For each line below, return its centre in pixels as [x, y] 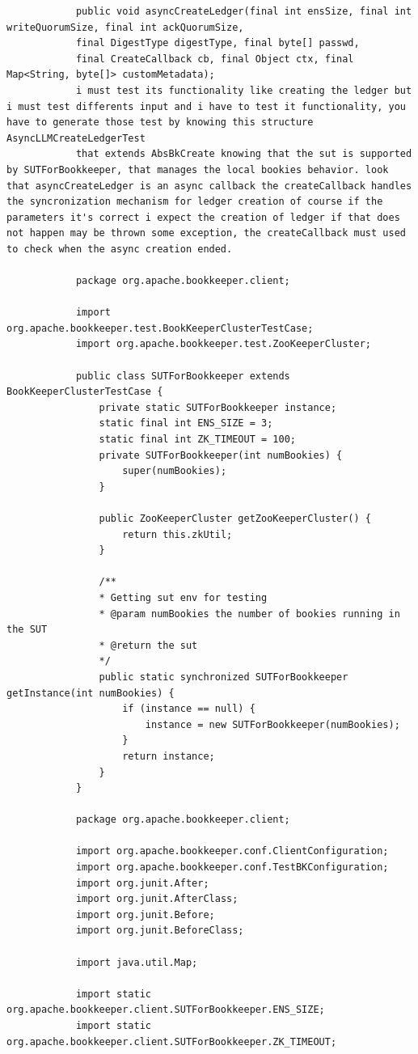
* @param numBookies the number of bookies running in [249, 614]
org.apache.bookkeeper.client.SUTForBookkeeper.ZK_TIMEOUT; [172, 1041]
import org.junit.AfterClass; [157, 899]
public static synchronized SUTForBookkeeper [224, 677]
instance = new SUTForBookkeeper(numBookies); [272, 724]
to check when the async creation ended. [120, 249]
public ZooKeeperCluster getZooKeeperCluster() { [235, 519]
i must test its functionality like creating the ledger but [244, 90]
